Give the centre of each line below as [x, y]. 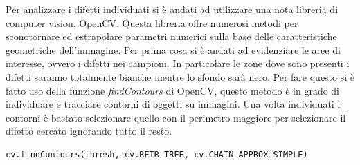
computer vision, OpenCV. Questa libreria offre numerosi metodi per [152, 22]
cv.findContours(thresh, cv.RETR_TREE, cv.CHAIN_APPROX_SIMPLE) [157, 154]
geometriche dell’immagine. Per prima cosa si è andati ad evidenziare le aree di [173, 49]
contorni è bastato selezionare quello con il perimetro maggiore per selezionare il [176, 117]
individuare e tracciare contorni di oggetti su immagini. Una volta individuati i [173, 104]
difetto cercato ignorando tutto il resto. [89, 131]
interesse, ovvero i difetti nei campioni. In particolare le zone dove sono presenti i [178, 63]
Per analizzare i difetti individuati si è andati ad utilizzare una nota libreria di [172, 9]
